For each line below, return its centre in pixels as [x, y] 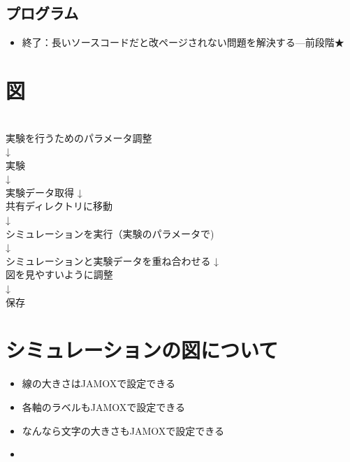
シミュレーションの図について [142, 350]
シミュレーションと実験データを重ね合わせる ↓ [112, 260]
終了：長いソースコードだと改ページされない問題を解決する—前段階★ [183, 42]
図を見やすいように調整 [59, 274]
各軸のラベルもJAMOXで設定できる [104, 406]
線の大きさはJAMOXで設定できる [99, 383]
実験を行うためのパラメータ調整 [79, 137]
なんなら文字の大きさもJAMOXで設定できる [123, 430]
